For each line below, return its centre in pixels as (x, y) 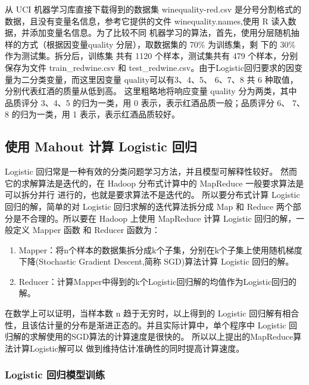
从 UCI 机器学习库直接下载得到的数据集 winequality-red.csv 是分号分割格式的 (153, 9)
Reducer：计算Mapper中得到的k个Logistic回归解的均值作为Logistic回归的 (158, 281)
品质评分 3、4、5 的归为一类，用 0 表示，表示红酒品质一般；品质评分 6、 (147, 102)
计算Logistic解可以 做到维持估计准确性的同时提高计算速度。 (129, 348)
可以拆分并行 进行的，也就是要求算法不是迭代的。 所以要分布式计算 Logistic (152, 195)
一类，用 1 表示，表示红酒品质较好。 (108, 114)
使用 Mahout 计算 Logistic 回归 (101, 146)
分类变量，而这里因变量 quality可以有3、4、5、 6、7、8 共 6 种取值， (164, 79)
